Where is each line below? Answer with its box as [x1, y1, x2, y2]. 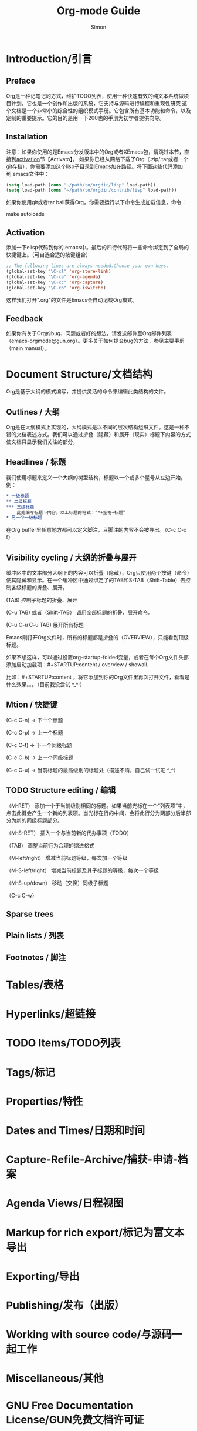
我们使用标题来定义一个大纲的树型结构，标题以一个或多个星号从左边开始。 [6, 473, 186, 481]
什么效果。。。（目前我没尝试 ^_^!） [6, 681, 85, 688]
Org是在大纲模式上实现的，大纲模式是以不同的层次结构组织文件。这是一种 [6, 423, 185, 431]
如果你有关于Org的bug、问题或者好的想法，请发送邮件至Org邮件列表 [6, 330, 172, 337]
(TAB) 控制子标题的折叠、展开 [6, 596, 78, 603]
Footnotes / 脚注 [6, 952, 66, 962]
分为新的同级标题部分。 [6, 816, 63, 824]
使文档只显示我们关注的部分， [6, 438, 78, 445]
